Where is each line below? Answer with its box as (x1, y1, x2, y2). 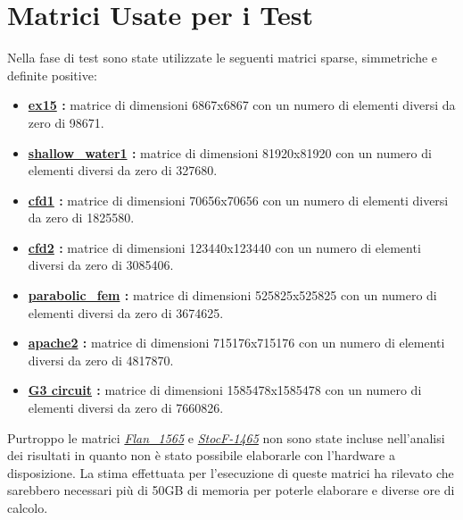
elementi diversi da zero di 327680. (28, 161, 218, 180)
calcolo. (7, 499, 48, 516)
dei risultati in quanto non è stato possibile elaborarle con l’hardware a (7, 446, 395, 465)
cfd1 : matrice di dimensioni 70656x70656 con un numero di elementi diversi (28, 190, 449, 209)
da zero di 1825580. (28, 208, 135, 227)
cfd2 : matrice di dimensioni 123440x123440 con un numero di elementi (28, 238, 421, 256)
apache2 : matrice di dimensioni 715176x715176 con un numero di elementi (28, 333, 445, 352)
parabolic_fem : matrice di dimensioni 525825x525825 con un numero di (28, 286, 437, 305)
